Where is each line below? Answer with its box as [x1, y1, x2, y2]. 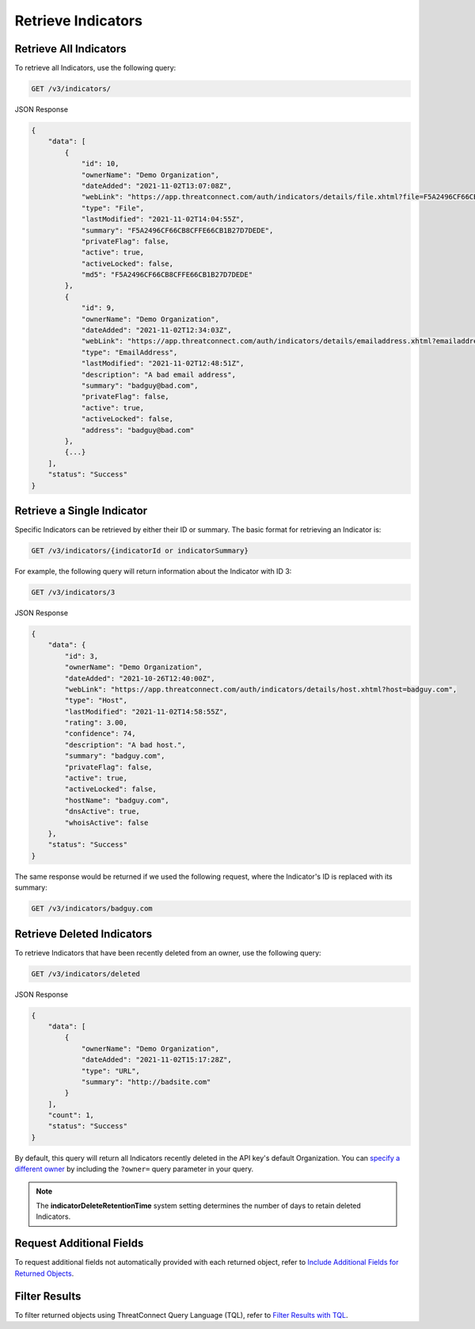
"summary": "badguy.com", [64, 752, 165, 760]
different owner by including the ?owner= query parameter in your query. [14, 1164, 253, 1174]
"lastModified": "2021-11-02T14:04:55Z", [81, 215, 245, 224]
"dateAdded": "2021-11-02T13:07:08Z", [81, 181, 233, 190]
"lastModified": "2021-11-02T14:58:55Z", [64, 707, 228, 716]
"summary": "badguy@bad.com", [81, 381, 199, 390]
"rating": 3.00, [64, 718, 128, 727]
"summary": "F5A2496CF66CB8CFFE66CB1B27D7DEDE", [81, 226, 274, 235]
